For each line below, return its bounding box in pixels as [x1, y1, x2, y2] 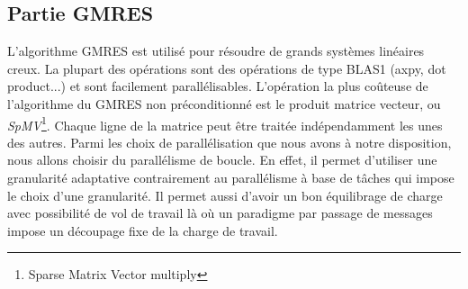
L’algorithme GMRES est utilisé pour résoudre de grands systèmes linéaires [7, 41, 425, 60]
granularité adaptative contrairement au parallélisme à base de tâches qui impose [7, 168, 454, 187]
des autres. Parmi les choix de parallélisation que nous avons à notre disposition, [7, 132, 452, 151]
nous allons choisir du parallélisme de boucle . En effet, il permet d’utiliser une [7, 150, 437, 169]
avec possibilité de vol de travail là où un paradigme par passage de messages [7, 203, 433, 222]
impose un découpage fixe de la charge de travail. [7, 221, 278, 239]
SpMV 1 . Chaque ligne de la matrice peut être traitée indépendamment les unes [7, 113, 443, 134]
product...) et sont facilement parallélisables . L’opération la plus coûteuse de [7, 77, 428, 95]
